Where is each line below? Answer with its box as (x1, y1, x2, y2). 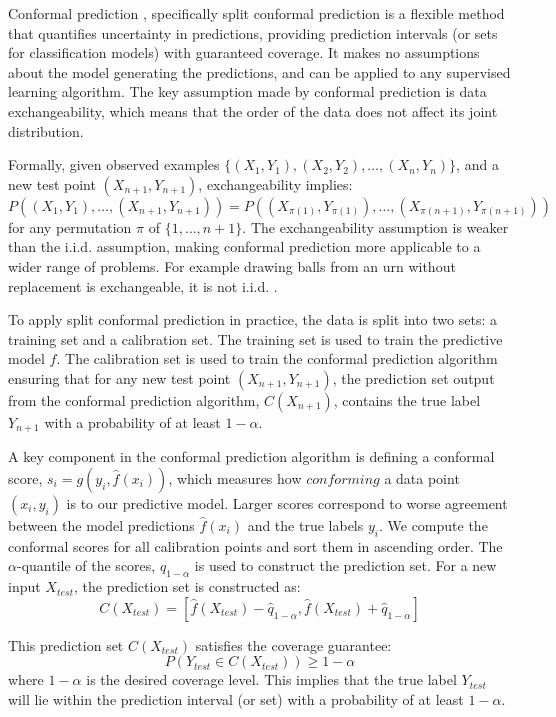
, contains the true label (333, 389, 481, 410)
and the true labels (247, 514, 364, 535)
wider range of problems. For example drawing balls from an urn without (8, 255, 456, 276)
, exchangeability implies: (198, 173, 353, 194)
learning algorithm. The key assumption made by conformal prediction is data (8, 81, 487, 102)
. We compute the (378, 514, 488, 535)
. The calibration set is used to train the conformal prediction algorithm (56, 348, 498, 369)
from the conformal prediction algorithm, (8, 389, 260, 410)
